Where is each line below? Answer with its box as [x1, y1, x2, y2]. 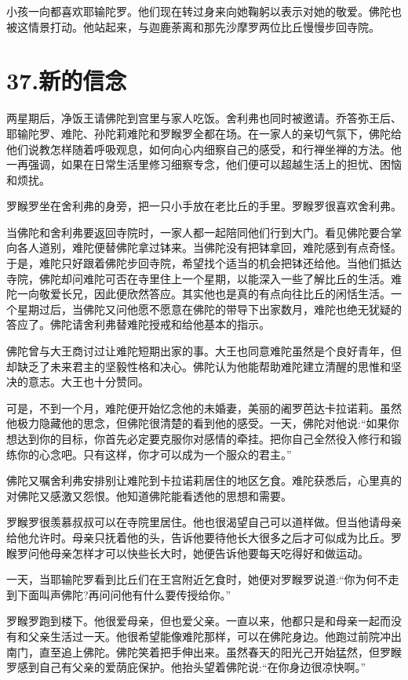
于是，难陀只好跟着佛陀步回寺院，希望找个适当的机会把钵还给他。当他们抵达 [6, 255, 402, 271]
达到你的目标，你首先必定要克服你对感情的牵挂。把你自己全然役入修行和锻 [16, 431, 402, 446]
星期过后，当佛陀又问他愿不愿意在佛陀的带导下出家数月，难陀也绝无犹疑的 [16, 300, 402, 317]
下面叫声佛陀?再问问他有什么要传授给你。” [16, 586, 231, 602]
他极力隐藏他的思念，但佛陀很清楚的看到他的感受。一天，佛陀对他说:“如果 [6, 415, 388, 431]
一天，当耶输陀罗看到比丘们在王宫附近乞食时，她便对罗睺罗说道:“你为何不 [6, 571, 388, 587]
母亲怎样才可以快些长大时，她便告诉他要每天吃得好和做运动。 [49, 544, 369, 561]
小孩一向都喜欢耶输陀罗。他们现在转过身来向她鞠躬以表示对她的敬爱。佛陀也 [6, 3, 402, 19]
